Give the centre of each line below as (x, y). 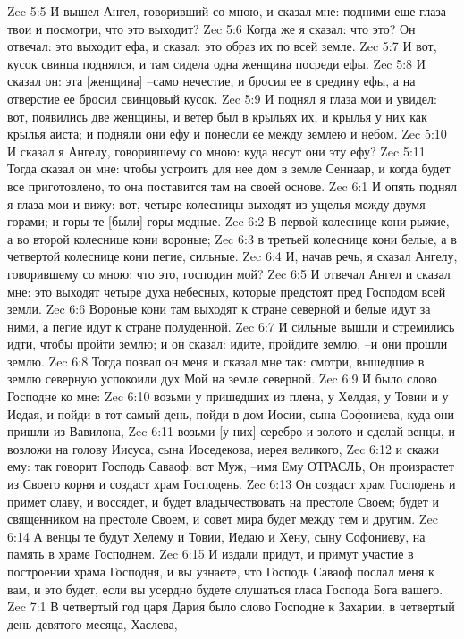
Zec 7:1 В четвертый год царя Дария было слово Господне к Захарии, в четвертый (231, 606)
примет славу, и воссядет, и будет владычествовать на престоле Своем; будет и (224, 501)
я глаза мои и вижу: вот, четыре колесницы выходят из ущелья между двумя (216, 203)
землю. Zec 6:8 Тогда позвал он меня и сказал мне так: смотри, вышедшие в (216, 361)
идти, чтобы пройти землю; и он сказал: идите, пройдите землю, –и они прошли (228, 344)
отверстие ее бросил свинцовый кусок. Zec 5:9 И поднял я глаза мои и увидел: (222, 98)
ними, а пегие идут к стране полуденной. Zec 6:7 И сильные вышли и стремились (231, 326)
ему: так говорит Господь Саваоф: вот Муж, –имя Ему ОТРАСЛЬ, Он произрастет (231, 466)
